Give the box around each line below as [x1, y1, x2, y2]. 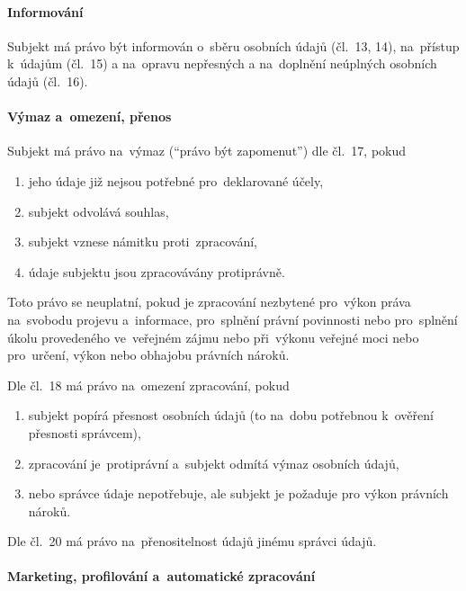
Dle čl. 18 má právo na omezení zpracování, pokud [7, 375, 290, 394]
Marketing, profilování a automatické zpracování [7, 567, 316, 586]
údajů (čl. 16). [7, 71, 88, 90]
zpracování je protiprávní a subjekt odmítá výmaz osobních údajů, [28, 453, 399, 472]
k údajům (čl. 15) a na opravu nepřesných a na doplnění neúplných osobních [7, 54, 437, 73]
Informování [7, 2, 84, 21]
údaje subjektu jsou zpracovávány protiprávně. [28, 262, 285, 281]
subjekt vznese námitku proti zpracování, [28, 232, 257, 251]
